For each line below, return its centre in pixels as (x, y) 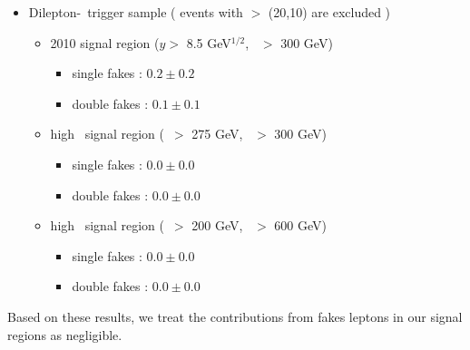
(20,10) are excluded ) (329, 12)
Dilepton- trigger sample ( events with (136, 12)
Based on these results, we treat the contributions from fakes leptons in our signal (235, 316)
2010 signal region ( (105, 42)
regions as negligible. (65, 334)
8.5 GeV (209, 42)
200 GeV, (217, 225)
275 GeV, (217, 134)
